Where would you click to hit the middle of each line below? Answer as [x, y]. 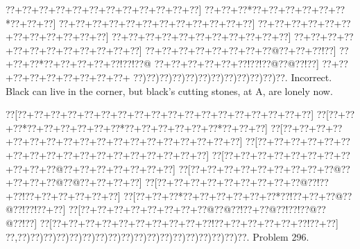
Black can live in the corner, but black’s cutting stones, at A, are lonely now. [169, 91]
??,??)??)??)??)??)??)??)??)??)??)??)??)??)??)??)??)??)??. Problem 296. [157, 236]
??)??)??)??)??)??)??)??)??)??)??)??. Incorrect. [233, 77]
